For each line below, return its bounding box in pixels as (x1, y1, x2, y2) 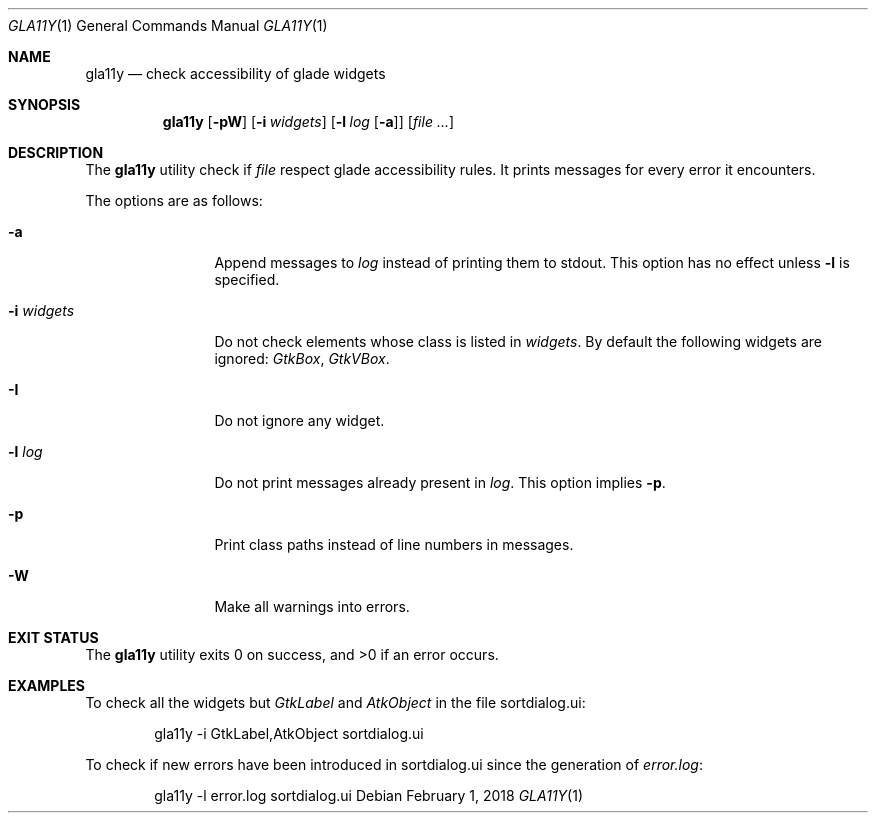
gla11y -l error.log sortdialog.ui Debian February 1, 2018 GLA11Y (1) (154, 787, 584, 804)
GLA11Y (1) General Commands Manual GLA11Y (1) (8, 17, 328, 34)
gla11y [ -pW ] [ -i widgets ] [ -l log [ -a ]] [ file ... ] (162, 113, 455, 130)
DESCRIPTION (8, 144, 104, 161)
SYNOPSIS (8, 96, 81, 113)
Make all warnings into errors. (214, 598, 410, 615)
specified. (214, 271, 280, 288)
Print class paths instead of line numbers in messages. (214, 536, 574, 553)
